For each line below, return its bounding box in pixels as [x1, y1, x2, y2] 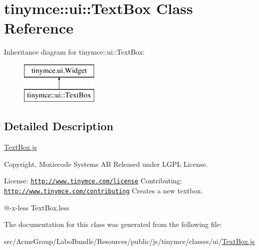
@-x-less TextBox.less [4, 202, 70, 212]
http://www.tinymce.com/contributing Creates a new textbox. [4, 185, 203, 196]
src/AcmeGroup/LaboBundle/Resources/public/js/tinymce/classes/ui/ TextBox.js [4, 235, 255, 246]
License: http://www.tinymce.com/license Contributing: [4, 175, 182, 186]
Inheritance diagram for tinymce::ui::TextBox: [4, 47, 145, 57]
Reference [4, 18, 74, 38]
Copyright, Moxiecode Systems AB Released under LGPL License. [4, 158, 208, 169]
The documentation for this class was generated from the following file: [4, 219, 222, 229]
